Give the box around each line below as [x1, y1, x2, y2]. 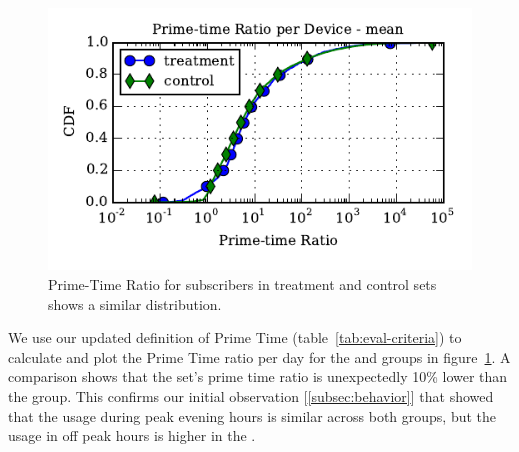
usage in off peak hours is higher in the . [8, 425, 256, 446]
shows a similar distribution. [48, 293, 222, 314]
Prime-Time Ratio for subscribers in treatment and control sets [48, 273, 437, 294]
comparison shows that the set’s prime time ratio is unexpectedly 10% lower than [8, 366, 508, 387]
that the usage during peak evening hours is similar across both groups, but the [8, 405, 497, 426]
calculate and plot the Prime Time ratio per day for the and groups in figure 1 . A [8, 346, 511, 367]
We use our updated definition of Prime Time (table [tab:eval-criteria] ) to [8, 327, 462, 348]
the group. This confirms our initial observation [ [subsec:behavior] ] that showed [8, 385, 494, 406]
